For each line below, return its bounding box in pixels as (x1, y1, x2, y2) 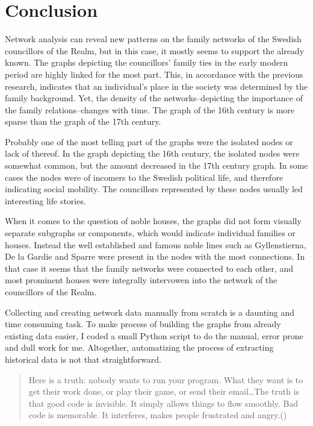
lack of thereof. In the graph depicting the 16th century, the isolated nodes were (5, 147, 300, 160)
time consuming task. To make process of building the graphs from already (5, 318, 281, 330)
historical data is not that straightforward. (5, 352, 161, 365)
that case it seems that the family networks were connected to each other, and (5, 262, 294, 274)
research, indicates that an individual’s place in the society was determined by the (5, 80, 308, 92)
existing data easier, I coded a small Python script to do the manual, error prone (5, 329, 303, 342)
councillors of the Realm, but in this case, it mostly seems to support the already (5, 44, 305, 57)
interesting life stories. (5, 194, 86, 207)
